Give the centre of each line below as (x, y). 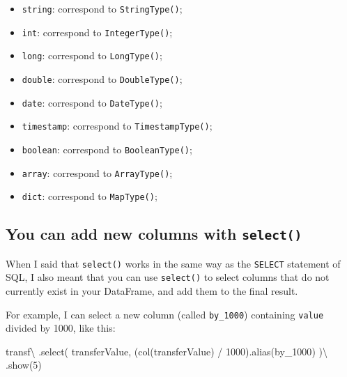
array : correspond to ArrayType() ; (97, 172)
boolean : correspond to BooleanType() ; (107, 149)
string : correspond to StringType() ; (102, 8)
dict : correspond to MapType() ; (90, 196)
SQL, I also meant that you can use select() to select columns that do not (168, 277)
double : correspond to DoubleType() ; (102, 78)
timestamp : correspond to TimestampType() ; (117, 126)
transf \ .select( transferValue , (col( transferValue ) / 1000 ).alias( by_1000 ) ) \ (167, 351)
